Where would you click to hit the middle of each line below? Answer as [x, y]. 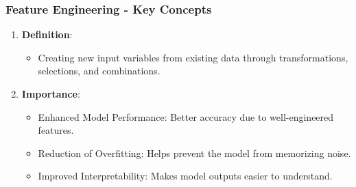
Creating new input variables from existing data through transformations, [193, 57]
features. [56, 130]
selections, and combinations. [99, 71]
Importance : [51, 93]
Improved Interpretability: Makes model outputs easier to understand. [185, 176]
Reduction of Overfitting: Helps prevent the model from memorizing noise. [194, 153]
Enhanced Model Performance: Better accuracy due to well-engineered [186, 116]
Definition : [47, 34]
